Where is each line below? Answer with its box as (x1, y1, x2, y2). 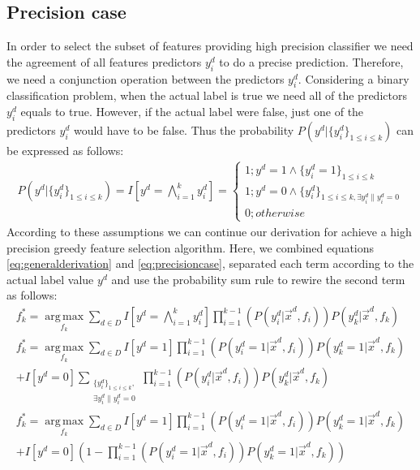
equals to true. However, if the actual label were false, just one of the (20, 102, 364, 119)
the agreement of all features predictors (6, 53, 202, 70)
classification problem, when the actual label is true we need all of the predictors (6, 87, 407, 104)
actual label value (6, 270, 94, 287)
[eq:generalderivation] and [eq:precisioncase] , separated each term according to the (6, 255, 414, 272)
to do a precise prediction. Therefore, (219, 53, 404, 70)
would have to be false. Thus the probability (73, 121, 294, 138)
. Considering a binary (298, 70, 409, 87)
